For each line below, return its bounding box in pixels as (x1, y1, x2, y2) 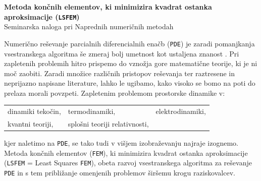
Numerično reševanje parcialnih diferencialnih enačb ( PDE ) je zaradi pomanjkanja (4, 38, 255, 48)
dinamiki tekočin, (8, 106, 61, 116)
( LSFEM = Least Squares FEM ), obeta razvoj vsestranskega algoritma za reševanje (4, 157, 252, 168)
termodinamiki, (68, 106, 116, 116)
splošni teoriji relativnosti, (68, 118, 149, 129)
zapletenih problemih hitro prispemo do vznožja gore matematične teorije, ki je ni (4, 58, 257, 69)
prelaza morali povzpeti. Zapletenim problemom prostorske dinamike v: (4, 87, 225, 98)
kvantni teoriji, (8, 118, 54, 129)
